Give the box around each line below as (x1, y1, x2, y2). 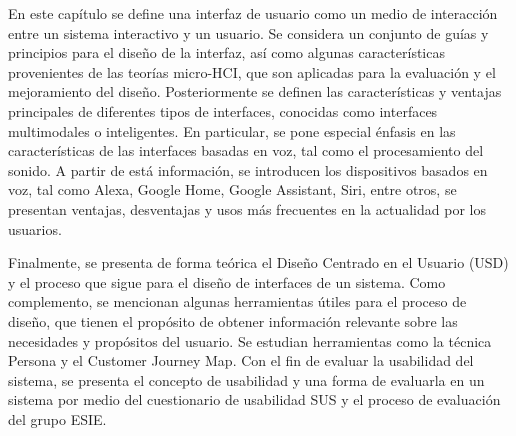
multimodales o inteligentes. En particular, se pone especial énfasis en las (8, 120, 456, 141)
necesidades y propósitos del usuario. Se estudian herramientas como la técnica (8, 330, 492, 351)
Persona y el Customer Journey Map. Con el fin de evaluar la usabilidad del (8, 350, 474, 371)
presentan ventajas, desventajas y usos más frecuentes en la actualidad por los (8, 198, 486, 219)
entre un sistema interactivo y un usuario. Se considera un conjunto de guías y (8, 22, 489, 43)
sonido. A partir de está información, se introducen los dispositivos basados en (8, 159, 488, 180)
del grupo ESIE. (8, 408, 107, 429)
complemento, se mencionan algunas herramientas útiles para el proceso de (8, 291, 467, 312)
